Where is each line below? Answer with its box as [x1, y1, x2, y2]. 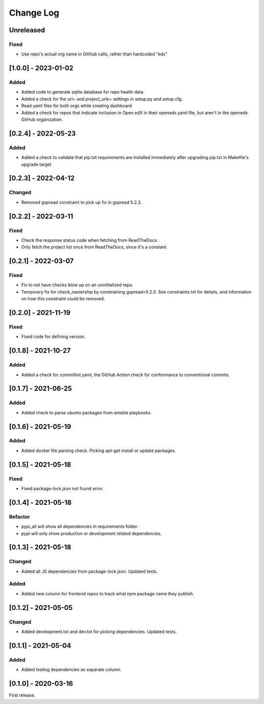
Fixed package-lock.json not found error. [21, 486, 104, 491]
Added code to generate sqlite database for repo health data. [21, 89, 145, 95]
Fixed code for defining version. [21, 334, 86, 340]
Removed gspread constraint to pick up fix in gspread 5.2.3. [21, 199, 142, 205]
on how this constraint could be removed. [21, 296, 105, 302]
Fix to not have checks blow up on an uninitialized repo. [21, 282, 133, 288]
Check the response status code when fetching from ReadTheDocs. [21, 237, 158, 243]
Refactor [9, 513, 30, 520]
